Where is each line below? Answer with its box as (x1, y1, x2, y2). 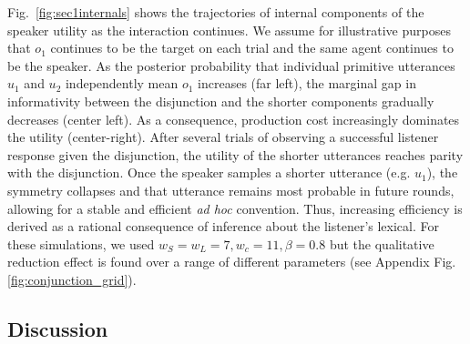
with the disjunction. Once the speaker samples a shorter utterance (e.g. (7, 163, 411, 182)
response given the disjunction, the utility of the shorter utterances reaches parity (7, 145, 464, 164)
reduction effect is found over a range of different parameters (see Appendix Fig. (7, 252, 456, 271)
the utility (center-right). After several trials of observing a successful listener (7, 127, 439, 147)
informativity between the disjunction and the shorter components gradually (7, 91, 434, 110)
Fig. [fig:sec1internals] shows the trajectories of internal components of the (7, 3, 424, 21)
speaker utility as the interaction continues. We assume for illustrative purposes (7, 20, 451, 39)
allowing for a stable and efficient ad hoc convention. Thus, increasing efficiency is (7, 198, 463, 218)
